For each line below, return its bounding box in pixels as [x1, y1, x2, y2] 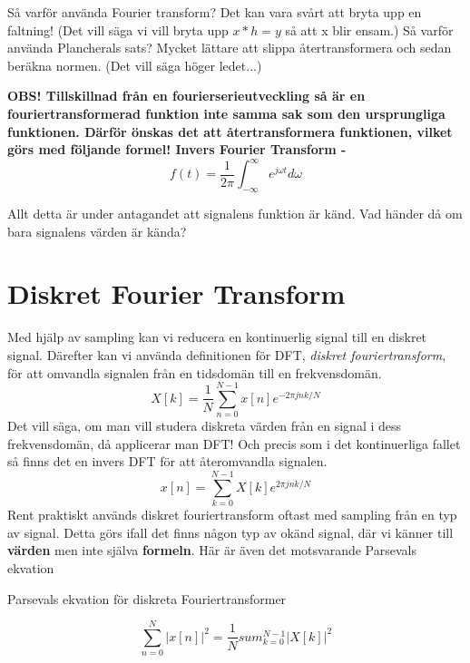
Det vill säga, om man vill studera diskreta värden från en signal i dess [7, 416, 402, 435]
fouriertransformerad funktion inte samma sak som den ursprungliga [7, 103, 446, 122]
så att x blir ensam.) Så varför [285, 20, 454, 39]
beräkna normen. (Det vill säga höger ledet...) [7, 55, 262, 74]
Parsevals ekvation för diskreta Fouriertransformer [7, 589, 287, 608]
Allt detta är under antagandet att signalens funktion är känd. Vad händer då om [7, 204, 463, 223]
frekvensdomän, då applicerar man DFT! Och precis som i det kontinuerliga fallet [7, 434, 461, 453]
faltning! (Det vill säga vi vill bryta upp [7, 20, 229, 39]
